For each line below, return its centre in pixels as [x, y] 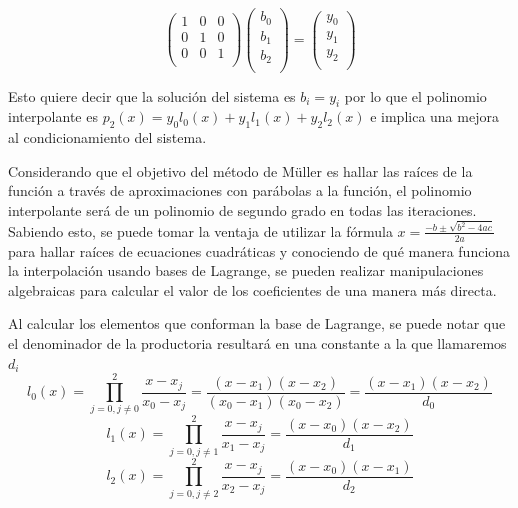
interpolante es [53, 116]
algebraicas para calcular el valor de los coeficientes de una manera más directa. [252, 289]
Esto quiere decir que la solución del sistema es [152, 95]
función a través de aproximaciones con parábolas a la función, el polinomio [240, 190]
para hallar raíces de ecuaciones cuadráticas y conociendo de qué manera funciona [259, 250]
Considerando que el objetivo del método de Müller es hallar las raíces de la [240, 170]
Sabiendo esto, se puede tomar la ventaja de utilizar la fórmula [200, 230]
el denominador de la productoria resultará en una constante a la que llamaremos [257, 343]
